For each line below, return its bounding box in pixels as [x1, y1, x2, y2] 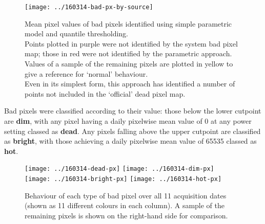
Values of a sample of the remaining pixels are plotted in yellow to [25, 58, 233, 69]
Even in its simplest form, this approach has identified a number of [25, 78, 235, 89]
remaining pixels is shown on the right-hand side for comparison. [25, 210, 228, 220]
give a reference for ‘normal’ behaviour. [25, 68, 148, 79]
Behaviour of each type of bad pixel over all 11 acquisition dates [25, 190, 227, 200]
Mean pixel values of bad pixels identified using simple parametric [25, 18, 232, 29]
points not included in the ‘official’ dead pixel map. [25, 88, 186, 99]
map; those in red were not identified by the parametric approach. [25, 48, 232, 59]
